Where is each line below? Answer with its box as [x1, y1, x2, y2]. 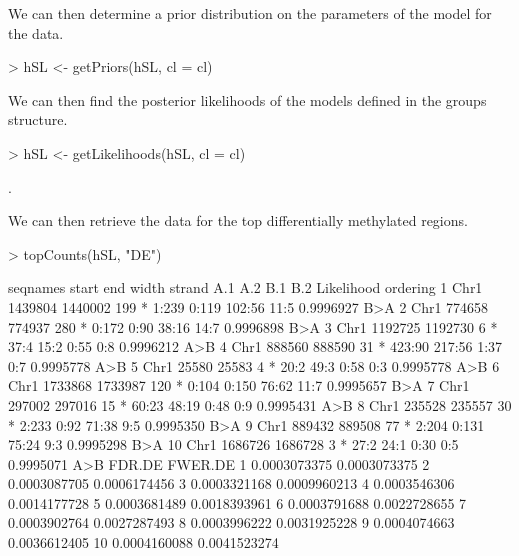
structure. [8, 109, 68, 130]
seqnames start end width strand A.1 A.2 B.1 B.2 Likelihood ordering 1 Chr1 [8, 277, 483, 298]
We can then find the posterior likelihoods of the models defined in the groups [8, 89, 487, 110]
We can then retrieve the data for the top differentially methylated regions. [8, 210, 468, 231]
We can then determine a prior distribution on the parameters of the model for [8, 3, 492, 23]
